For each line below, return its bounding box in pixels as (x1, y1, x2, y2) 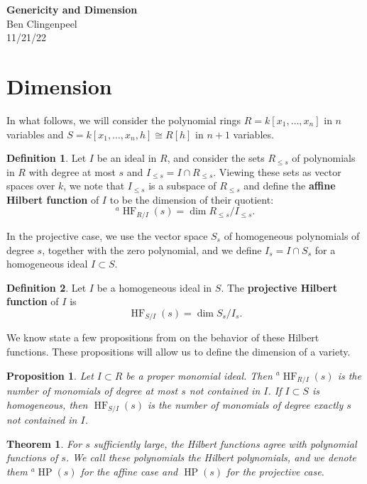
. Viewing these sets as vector (213, 164, 341, 179)
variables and (6, 126, 64, 141)
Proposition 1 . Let (6, 368, 94, 383)
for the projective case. (226, 463, 324, 478)
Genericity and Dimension (6, 2, 138, 16)
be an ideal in (97, 150, 157, 165)
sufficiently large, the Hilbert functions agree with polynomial (93, 436, 357, 451)
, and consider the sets (167, 150, 265, 165)
